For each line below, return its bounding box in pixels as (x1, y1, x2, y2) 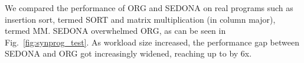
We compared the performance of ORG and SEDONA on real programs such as (5, 2, 293, 13)
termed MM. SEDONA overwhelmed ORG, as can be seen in (5, 24, 226, 37)
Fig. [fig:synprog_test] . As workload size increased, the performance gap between (5, 36, 299, 48)
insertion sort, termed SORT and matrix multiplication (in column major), (5, 13, 276, 25)
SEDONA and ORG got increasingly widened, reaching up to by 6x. (5, 47, 252, 60)
